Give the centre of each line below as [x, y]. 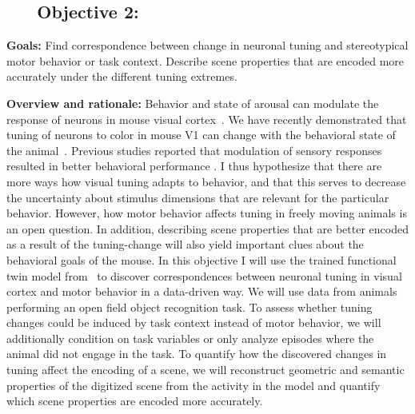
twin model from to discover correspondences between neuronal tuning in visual [204, 275]
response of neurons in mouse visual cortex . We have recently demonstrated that [207, 119]
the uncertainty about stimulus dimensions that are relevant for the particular [198, 197]
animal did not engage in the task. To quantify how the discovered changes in [197, 354]
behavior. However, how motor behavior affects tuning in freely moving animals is [207, 213]
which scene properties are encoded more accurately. [135, 401]
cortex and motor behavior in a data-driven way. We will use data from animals [202, 291]
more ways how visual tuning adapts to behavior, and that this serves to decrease [206, 181]
